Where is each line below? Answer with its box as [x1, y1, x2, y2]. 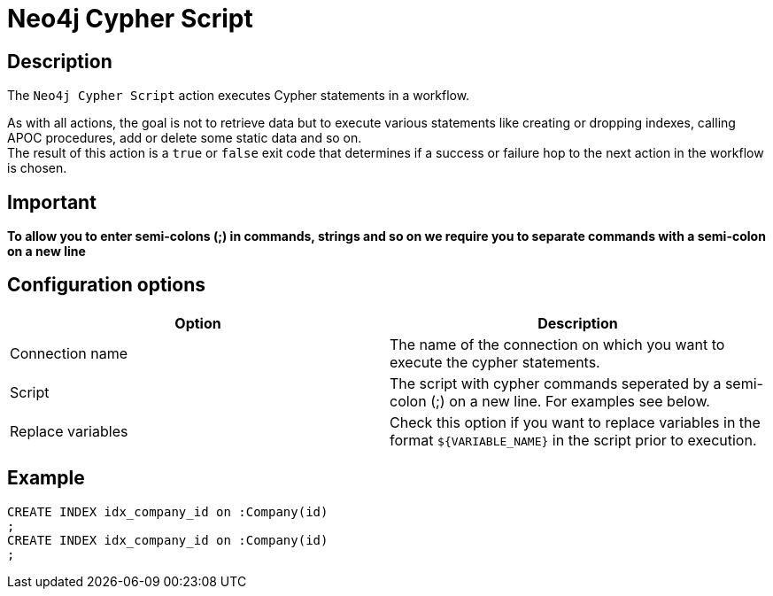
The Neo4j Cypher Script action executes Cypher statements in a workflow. [7, 88, 470, 104]
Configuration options [7, 274, 206, 297]
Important [7, 190, 97, 213]
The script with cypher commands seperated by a [390, 374, 722, 392]
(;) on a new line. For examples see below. [430, 391, 710, 410]
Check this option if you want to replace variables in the [390, 413, 761, 431]
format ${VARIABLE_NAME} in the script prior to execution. [390, 430, 757, 449]
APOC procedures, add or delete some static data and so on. [7, 130, 362, 146]
